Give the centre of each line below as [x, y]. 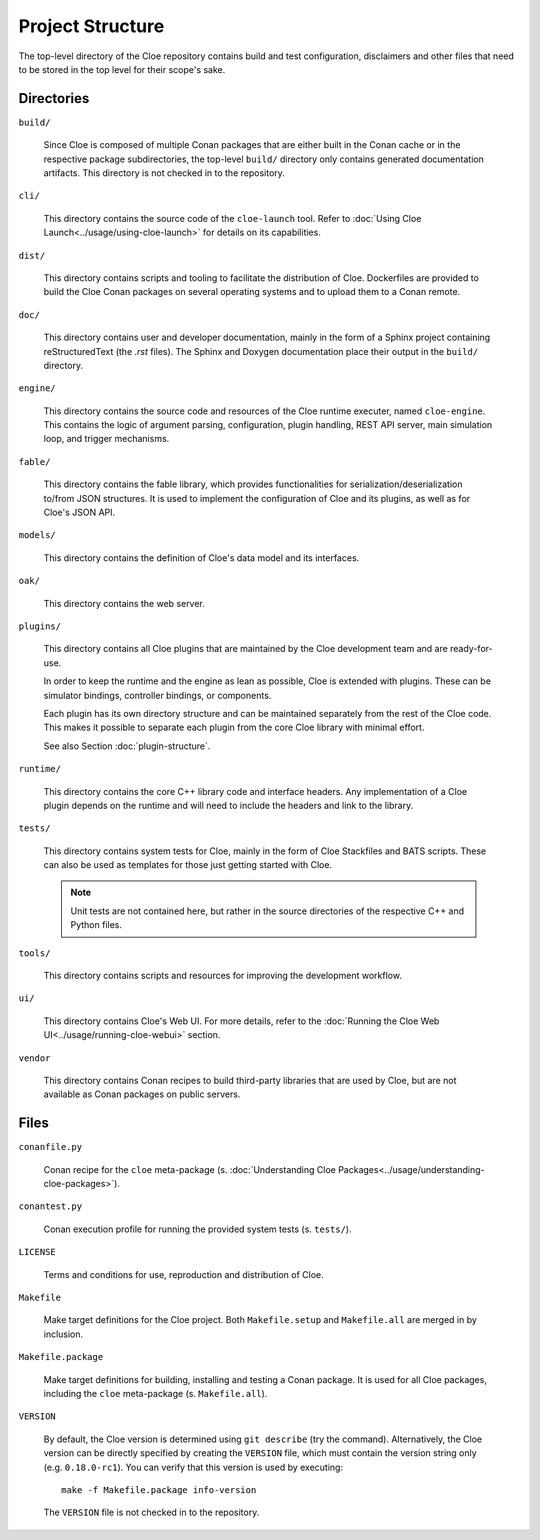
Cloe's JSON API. [79, 512]
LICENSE [37, 1252]
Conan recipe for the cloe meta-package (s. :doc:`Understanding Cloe [190, 1169]
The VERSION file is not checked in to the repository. [151, 1512]
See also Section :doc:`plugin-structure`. [127, 746]
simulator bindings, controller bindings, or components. [157, 695]
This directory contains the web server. [124, 603]
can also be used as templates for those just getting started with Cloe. [188, 865]
